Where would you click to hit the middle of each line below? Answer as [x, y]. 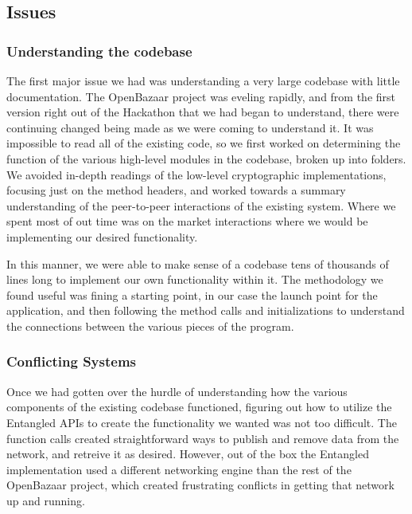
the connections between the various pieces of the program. [150, 326]
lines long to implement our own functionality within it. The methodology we [195, 279]
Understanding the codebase [99, 51]
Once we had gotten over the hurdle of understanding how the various [177, 391]
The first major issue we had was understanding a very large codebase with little [203, 80]
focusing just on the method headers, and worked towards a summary [176, 190]
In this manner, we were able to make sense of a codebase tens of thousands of [198, 263]
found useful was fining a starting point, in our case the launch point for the [192, 294]
